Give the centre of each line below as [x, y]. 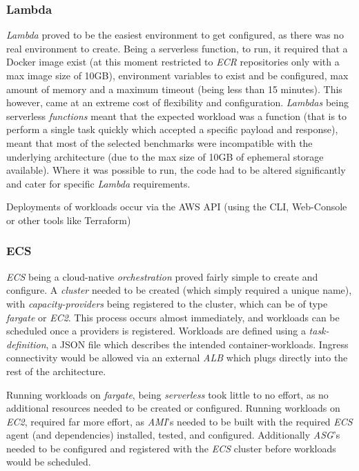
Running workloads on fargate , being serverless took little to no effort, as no [167, 394]
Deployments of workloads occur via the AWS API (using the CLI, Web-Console [177, 207]
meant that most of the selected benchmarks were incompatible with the [159, 142]
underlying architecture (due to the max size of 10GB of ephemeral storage [165, 156]
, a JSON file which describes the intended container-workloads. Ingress [197, 344]
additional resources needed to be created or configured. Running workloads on [173, 408]
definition [26, 344]
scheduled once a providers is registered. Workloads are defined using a [156, 331]
